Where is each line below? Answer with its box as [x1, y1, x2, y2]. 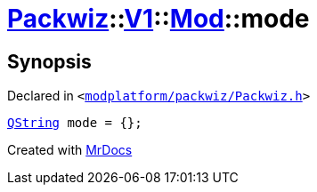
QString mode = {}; [7, 116, 142, 131]
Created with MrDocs [7, 142, 133, 158]
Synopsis [7, 50, 92, 73]
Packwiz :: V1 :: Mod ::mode [7, 4, 310, 34]
